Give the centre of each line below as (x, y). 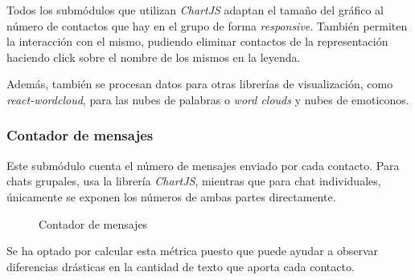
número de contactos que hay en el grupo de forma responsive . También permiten (207, 25)
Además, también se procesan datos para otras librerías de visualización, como (200, 84)
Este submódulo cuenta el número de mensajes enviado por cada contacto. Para (203, 165)
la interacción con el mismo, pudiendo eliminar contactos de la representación (197, 41)
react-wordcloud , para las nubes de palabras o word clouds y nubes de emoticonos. (208, 99)
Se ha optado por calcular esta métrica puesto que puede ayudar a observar (193, 251)
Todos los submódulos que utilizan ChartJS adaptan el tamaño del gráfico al (195, 10)
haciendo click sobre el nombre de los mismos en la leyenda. (154, 57)
